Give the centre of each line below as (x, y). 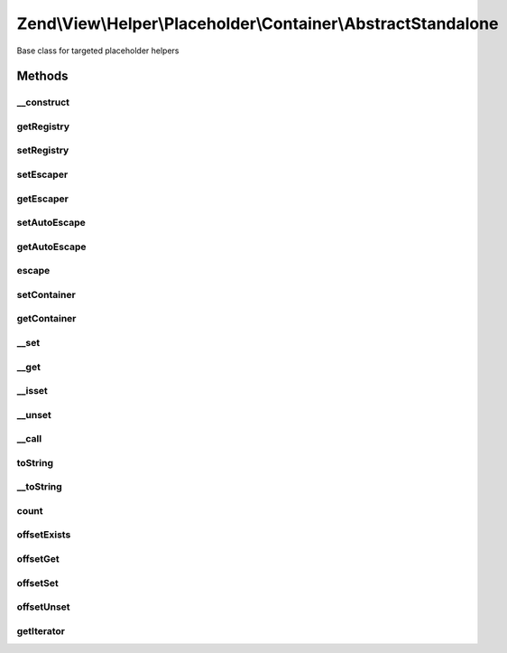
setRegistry (43, 151)
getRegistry (43, 126)
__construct (43, 102)
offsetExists (44, 535)
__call (29, 439)
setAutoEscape (51, 223)
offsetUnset (44, 607)
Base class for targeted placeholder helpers (98, 51)
